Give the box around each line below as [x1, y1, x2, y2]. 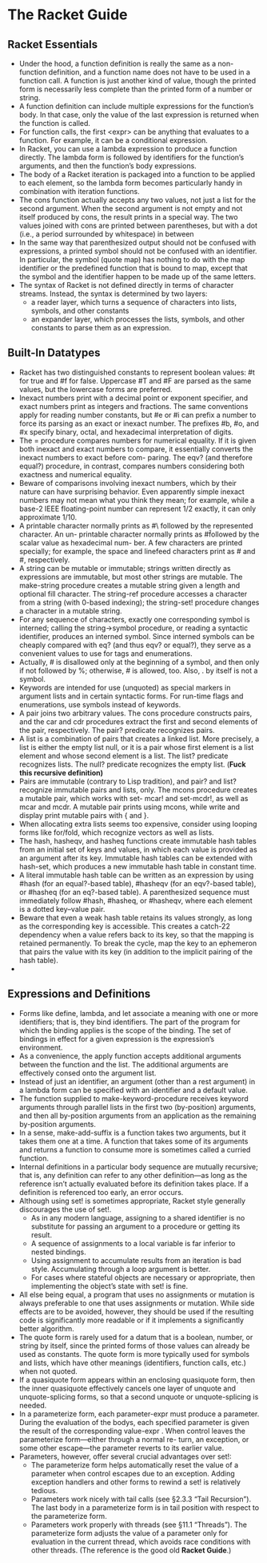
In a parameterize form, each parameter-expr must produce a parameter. [18, 1409, 260, 1419]
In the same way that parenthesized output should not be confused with [18, 238, 257, 247]
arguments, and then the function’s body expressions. [18, 161, 197, 170]
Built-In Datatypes [7, 346, 101, 360]
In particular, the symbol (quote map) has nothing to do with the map [18, 255, 245, 264]
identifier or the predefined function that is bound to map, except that [18, 263, 249, 273]
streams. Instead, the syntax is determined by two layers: [18, 289, 208, 298]
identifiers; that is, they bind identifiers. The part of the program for [18, 1017, 241, 1026]
